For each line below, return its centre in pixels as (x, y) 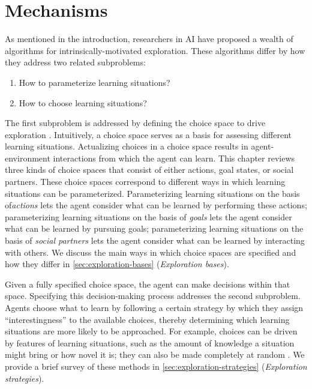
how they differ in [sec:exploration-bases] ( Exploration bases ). (117, 264)
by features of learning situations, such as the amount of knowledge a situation (150, 342)
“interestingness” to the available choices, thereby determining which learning (147, 319)
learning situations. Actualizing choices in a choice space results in (127, 146)
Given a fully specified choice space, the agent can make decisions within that (148, 284)
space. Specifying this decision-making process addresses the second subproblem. (153, 296)
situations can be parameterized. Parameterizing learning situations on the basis (152, 193)
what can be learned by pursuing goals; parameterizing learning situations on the (154, 228)
